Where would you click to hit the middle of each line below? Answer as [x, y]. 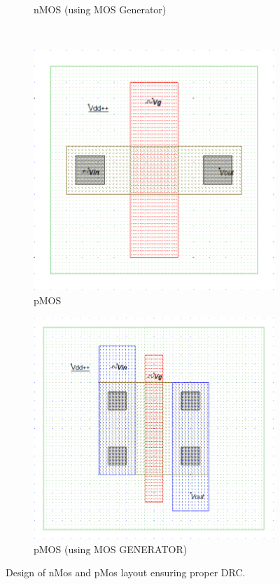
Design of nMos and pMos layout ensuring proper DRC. [126, 572]
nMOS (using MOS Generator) [100, 9]
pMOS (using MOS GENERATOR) [111, 549]
